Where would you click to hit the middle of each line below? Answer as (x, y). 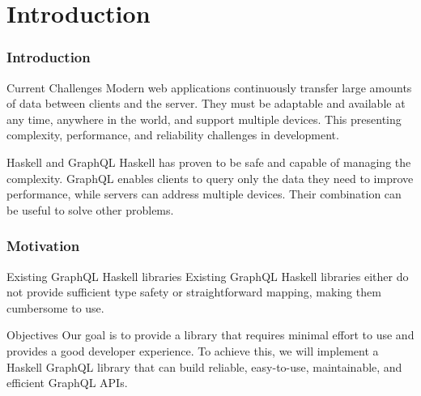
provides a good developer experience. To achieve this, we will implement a (193, 350)
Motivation (43, 246)
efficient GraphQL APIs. (67, 383)
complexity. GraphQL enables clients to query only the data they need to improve (210, 178)
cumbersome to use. (55, 307)
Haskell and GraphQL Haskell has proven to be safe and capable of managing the (209, 162)
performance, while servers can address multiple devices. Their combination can (204, 194)
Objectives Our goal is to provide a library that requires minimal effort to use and (210, 335)
